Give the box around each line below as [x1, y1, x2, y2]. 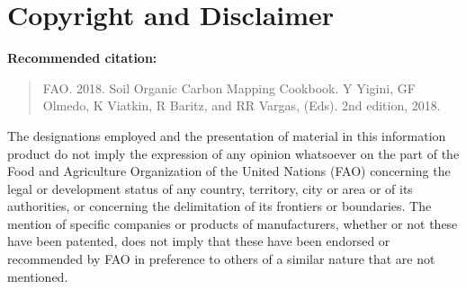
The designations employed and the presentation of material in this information [7, 126, 446, 144]
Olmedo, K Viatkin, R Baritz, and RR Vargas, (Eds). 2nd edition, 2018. [42, 96, 441, 115]
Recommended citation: [7, 48, 157, 67]
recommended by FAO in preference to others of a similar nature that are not [7, 250, 435, 268]
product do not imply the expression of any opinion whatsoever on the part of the [7, 144, 460, 162]
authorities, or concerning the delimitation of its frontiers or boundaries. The [7, 197, 432, 215]
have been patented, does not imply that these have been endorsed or [7, 232, 390, 250]
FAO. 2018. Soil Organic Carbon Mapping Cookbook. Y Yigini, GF [42, 78, 416, 97]
